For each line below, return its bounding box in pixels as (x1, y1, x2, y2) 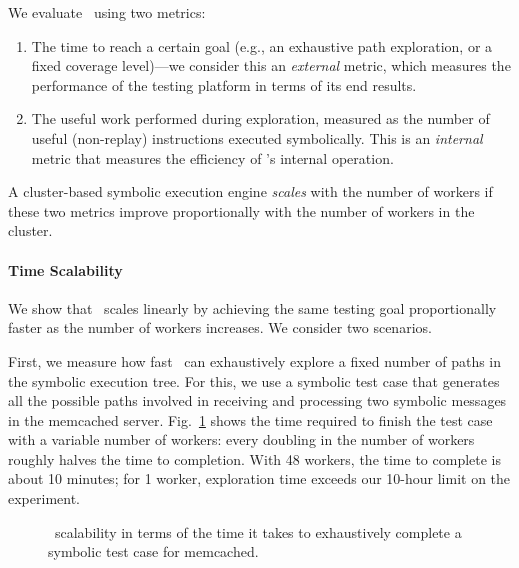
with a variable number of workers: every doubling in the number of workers (8, 429, 475, 450)
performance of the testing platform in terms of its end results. (31, 74, 417, 95)
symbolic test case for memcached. (48, 541, 259, 562)
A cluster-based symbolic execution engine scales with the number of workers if (8, 181, 493, 202)
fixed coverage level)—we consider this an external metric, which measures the (31, 55, 511, 76)
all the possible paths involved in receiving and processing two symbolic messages (8, 390, 507, 411)
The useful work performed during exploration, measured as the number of (31, 108, 490, 129)
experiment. (8, 488, 80, 509)
